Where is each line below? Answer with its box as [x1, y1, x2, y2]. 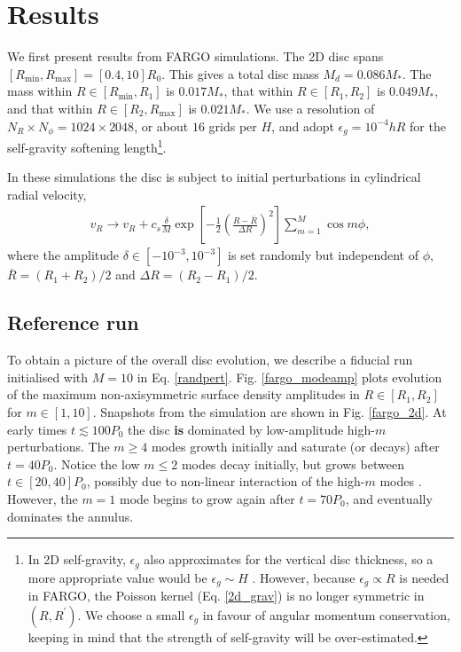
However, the [7, 489, 78, 507]
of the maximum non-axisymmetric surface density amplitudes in [7, 385, 360, 404]
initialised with [7, 367, 89, 386]
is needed [399, 568, 449, 586]
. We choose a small [77, 605, 185, 624]
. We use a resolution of [246, 98, 375, 117]
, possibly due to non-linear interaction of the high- [86, 472, 365, 491]
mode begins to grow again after [120, 489, 295, 507]
